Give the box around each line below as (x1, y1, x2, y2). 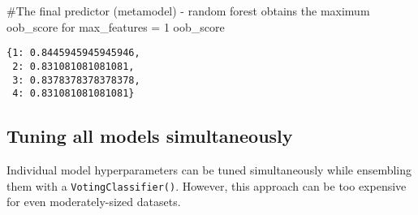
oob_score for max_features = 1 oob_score (6, 18, 225, 35)
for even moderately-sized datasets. (6, 193, 181, 210)
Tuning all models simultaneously (6, 123, 293, 148)
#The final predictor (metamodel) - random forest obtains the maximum (6, 2, 370, 19)
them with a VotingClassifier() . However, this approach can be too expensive (6, 177, 407, 194)
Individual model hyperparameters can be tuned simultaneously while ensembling (6, 161, 412, 178)
